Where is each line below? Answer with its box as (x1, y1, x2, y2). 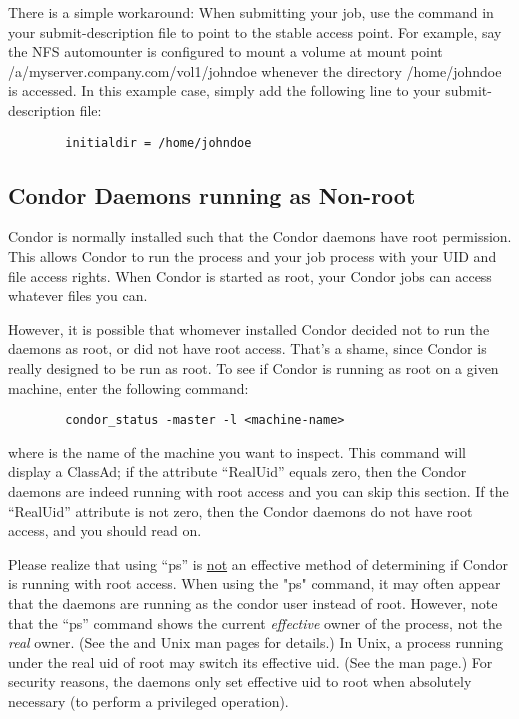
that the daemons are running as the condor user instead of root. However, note (8, 592, 498, 613)
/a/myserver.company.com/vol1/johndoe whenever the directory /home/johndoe (8, 60, 502, 81)
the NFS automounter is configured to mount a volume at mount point (8, 41, 443, 62)
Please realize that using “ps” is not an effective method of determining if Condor (8, 553, 508, 574)
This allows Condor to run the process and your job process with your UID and (8, 246, 497, 267)
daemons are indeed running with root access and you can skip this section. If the (8, 481, 509, 502)
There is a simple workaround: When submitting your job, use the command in (8, 2, 494, 22)
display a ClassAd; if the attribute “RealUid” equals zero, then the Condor (8, 461, 467, 482)
